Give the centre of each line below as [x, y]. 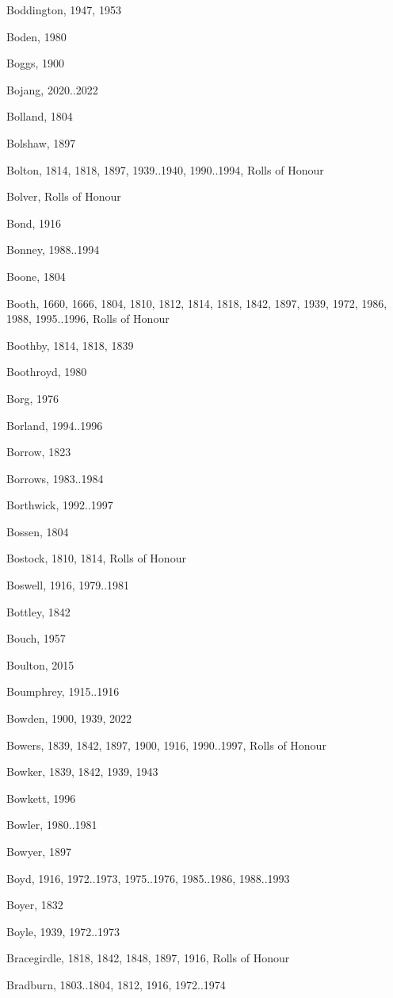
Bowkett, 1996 [41, 798]
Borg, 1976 [32, 398]
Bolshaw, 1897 [41, 142]
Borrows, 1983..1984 [55, 478]
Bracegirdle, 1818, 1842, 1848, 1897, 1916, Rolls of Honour [148, 958]
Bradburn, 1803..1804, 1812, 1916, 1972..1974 [116, 984]
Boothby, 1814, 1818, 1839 [70, 345]
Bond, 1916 [34, 223]
